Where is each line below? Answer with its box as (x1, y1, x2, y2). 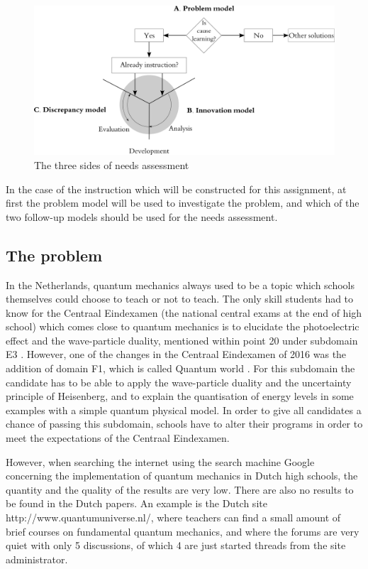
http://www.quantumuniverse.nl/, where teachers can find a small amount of (6, 510, 341, 525)
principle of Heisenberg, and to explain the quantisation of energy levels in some (6, 389, 354, 403)
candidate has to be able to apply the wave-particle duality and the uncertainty (6, 374, 352, 389)
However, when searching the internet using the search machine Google (6, 454, 315, 469)
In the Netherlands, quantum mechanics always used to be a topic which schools (6, 277, 355, 292)
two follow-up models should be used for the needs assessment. (6, 209, 278, 224)
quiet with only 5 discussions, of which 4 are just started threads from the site (6, 538, 346, 553)
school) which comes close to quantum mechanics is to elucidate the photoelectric (6, 319, 359, 334)
